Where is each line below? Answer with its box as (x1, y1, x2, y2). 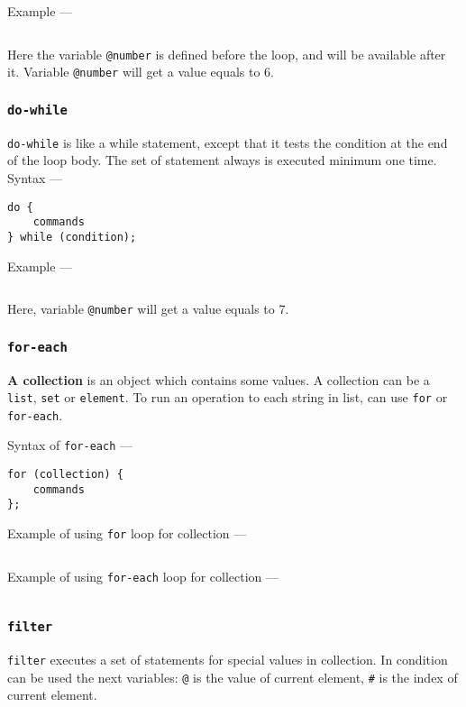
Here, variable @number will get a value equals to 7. (7, 299, 289, 318)
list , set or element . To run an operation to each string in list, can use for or (7, 388, 448, 407)
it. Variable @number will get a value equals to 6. (7, 62, 275, 81)
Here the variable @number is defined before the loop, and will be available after (7, 44, 446, 63)
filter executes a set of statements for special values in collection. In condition (7, 650, 448, 669)
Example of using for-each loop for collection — (7, 566, 279, 585)
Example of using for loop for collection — (7, 524, 247, 543)
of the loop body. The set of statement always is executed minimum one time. (7, 151, 437, 170)
